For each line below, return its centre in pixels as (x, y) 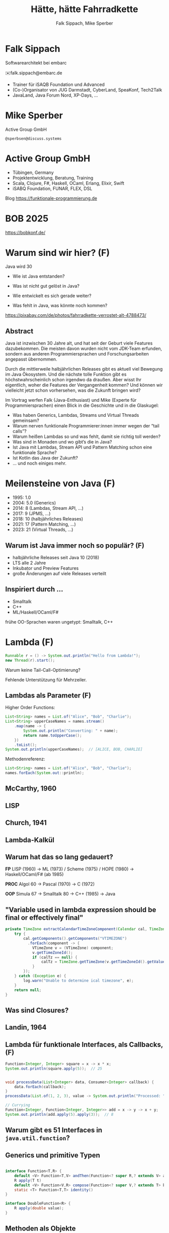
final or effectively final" (44, 917)
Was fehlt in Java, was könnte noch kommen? (60, 306)
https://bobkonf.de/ (25, 232)
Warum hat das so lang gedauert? (59, 857)
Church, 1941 (26, 823)
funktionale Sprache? (34, 453)
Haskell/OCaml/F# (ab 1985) (34, 874)
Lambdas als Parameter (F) (48, 695)
